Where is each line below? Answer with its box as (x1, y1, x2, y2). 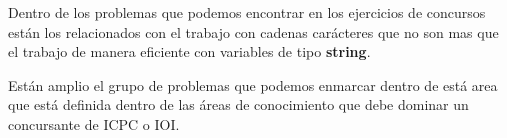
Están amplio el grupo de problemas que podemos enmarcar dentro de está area (8, 74, 498, 95)
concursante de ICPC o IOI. (8, 113, 180, 134)
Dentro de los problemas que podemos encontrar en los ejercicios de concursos (8, 2, 486, 22)
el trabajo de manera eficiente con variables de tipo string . (8, 41, 371, 62)
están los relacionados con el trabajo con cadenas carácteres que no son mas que (8, 21, 499, 42)
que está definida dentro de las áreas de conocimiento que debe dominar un (8, 94, 469, 115)
